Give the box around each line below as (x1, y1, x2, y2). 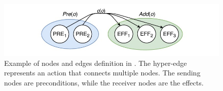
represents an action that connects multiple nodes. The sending (4, 67, 201, 78)
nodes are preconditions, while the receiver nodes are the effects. (4, 77, 204, 87)
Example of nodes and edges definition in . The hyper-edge (4, 57, 187, 68)
